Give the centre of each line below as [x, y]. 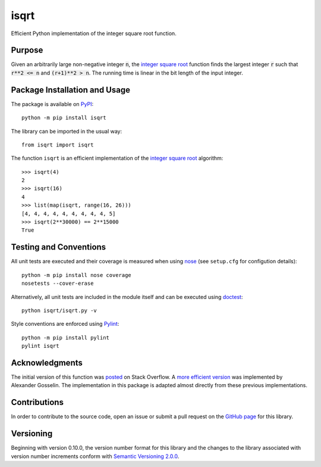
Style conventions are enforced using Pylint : [65, 324]
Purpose [27, 50]
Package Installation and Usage [71, 90]
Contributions [37, 402]
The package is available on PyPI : [52, 104]
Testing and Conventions [59, 247]
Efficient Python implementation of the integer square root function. [94, 33]
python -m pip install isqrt [64, 118]
